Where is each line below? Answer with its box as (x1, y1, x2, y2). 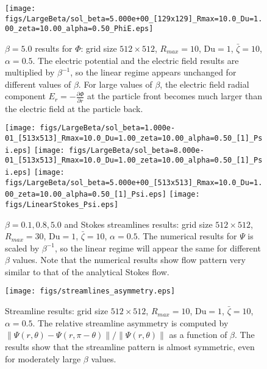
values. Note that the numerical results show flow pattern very (12, 253, 246, 266)
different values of (5, 77, 71, 90)
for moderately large (5, 352, 81, 365)
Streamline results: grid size (5, 304, 109, 317)
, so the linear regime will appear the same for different (54, 241, 261, 254)
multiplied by (5, 66, 55, 79)
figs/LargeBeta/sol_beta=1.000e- (40, 124, 176, 133)
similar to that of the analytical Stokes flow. (5, 265, 169, 278)
